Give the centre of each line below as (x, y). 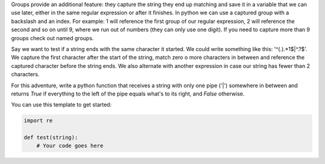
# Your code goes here (70, 146)
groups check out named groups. (52, 38)
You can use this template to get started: (61, 105)
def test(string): (51, 138)
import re (38, 121)
